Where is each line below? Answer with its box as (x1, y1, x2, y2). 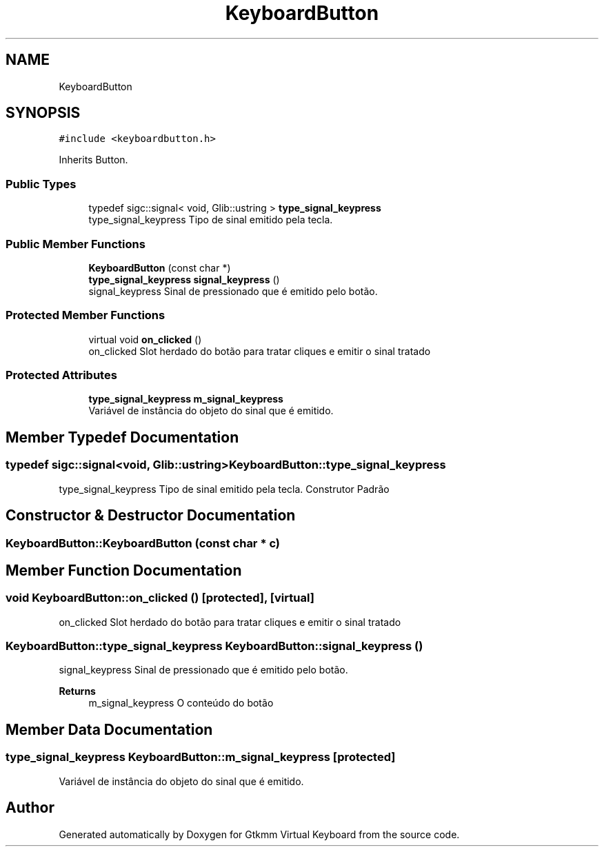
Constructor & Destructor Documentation (6, 507, 296, 525)
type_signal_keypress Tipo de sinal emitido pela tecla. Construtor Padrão (59, 483, 390, 495)
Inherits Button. (59, 154, 128, 166)
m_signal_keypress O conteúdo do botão (88, 697, 274, 709)
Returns (59, 685, 96, 698)
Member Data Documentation (6, 720, 213, 738)
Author (6, 799, 54, 817)
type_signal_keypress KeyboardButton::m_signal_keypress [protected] (6, 750, 396, 764)
